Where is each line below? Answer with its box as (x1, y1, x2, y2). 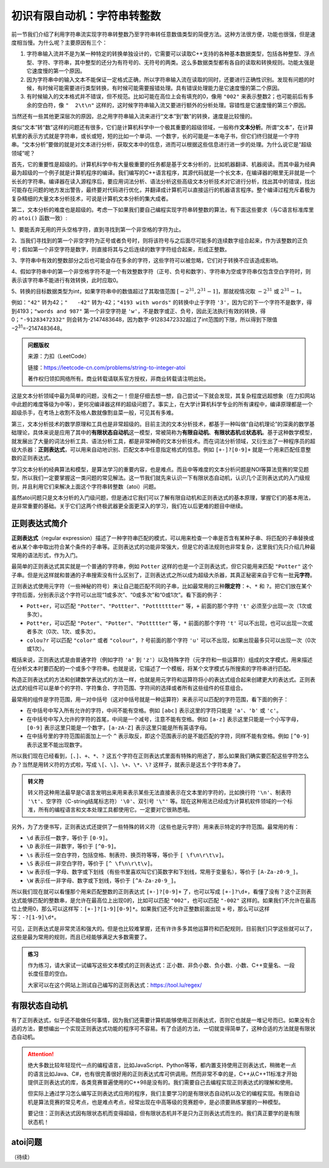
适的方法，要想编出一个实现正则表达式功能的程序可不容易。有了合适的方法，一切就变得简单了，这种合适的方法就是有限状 (11, 1025, 316, 1033)
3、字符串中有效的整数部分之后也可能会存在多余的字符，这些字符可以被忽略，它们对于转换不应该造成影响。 (11, 256, 281, 264)
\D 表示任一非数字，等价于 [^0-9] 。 (26, 843, 120, 850)
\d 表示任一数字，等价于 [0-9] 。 (26, 834, 111, 842)
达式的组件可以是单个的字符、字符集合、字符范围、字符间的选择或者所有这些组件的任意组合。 (11, 684, 246, 692)
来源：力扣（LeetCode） (27, 353, 90, 360)
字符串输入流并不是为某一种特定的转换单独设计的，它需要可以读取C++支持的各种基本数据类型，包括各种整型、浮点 (26, 50, 315, 57)
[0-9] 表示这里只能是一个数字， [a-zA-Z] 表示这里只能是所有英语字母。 (26, 724, 210, 732)
